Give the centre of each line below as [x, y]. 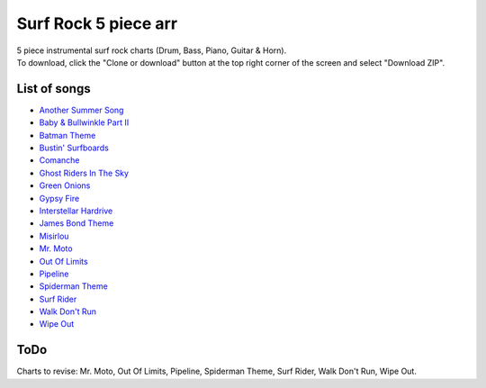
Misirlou [54, 236]
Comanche [59, 160]
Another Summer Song [81, 110]
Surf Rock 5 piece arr [97, 23]
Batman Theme [67, 135]
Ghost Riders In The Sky [84, 173]
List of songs [54, 89]
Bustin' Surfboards [74, 148]
